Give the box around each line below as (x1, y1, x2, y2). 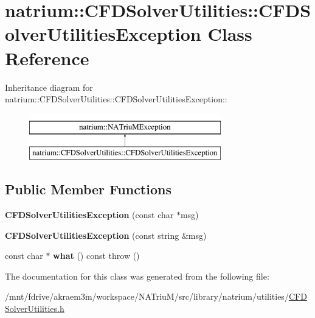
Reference (5, 45, 89, 70)
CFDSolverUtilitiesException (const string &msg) (5, 228, 207, 241)
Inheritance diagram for (5, 80, 93, 93)
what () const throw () (53, 249, 140, 262)
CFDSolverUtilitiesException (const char (5, 208, 174, 221)
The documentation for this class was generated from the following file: (5, 269, 269, 282)
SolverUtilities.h (5, 302, 64, 315)
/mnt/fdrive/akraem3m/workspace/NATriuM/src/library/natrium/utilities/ (5, 290, 289, 303)
